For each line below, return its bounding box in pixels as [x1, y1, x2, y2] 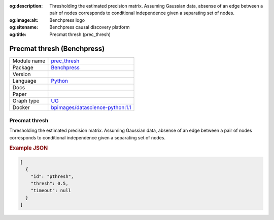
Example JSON [9, 144, 48, 152]
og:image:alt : [9, 17, 39, 23]
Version [12, 71, 31, 78]
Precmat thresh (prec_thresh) [49, 31, 111, 38]
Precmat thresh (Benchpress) [9, 45, 105, 53]
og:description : [9, 3, 43, 9]
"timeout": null [30, 188, 71, 194]
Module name [12, 57, 46, 64]
